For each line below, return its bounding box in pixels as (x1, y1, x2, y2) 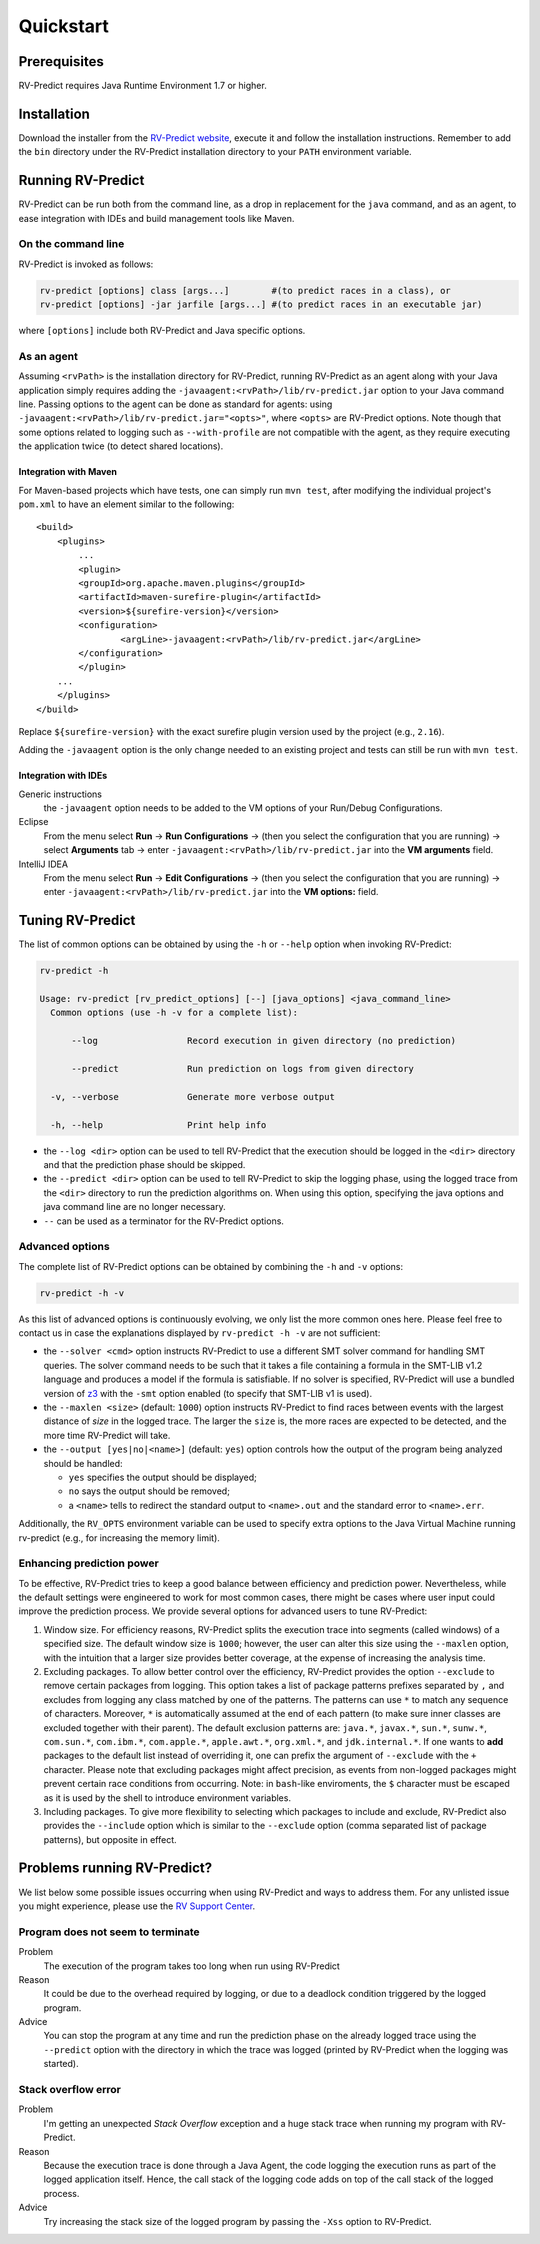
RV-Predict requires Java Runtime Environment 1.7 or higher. (18, 80, 267, 92)
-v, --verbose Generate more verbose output (50, 1091, 335, 1102)
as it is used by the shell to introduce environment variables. (43, 1791, 292, 1804)
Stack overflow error (18, 2083, 122, 2096)
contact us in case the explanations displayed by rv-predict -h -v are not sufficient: (18, 1327, 381, 1339)
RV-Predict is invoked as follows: (18, 258, 154, 270)
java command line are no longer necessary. (43, 1201, 226, 1213)
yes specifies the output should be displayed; (68, 1471, 257, 1483)
